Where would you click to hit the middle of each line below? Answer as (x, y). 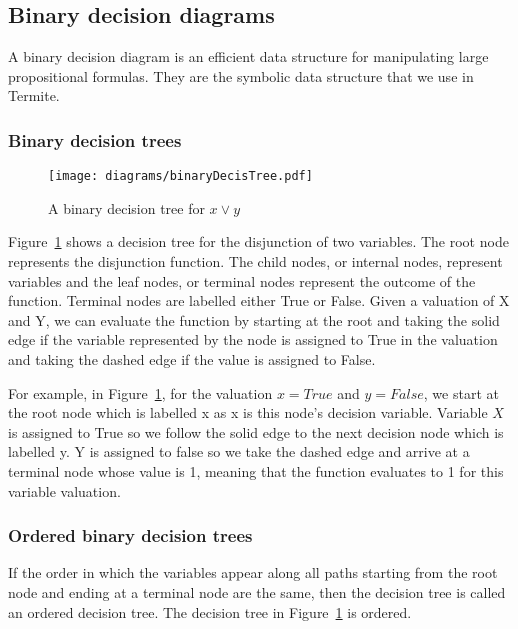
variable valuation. (64, 490)
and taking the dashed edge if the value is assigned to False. (192, 359)
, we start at (461, 392)
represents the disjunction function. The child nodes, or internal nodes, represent (255, 261)
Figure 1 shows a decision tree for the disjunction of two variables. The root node (258, 241)
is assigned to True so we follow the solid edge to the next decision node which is (256, 431)
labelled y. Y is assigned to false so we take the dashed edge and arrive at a (239, 451)
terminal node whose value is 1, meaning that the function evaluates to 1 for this (256, 470)
